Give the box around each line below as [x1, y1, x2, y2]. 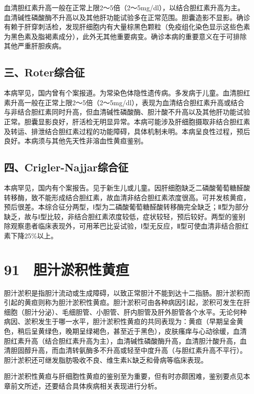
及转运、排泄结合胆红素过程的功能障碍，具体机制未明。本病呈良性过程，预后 [4, 126, 250, 136]
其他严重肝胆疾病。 [4, 41, 65, 51]
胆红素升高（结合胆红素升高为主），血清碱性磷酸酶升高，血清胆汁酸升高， [4, 335, 240, 346]
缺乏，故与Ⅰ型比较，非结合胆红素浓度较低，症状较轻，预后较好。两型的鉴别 [4, 211, 246, 221]
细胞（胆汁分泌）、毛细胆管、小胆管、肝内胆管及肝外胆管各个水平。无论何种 [4, 306, 247, 317]
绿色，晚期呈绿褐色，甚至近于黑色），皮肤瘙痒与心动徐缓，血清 [44, 326, 247, 336]
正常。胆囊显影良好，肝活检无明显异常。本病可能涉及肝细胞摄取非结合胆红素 [4, 116, 250, 126]
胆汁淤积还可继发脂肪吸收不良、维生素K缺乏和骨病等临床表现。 [4, 354, 208, 365]
